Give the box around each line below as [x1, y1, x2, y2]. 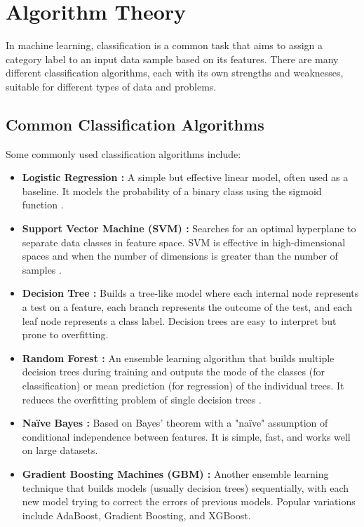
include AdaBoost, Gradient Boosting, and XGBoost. [22, 507, 251, 522]
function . [22, 197, 64, 212]
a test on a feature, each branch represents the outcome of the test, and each [22, 300, 352, 314]
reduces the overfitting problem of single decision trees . [22, 392, 262, 406]
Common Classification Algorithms [6, 113, 264, 135]
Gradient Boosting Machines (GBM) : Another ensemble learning [22, 466, 329, 481]
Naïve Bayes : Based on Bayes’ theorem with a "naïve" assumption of [22, 415, 328, 430]
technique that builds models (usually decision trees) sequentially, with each [22, 480, 349, 495]
